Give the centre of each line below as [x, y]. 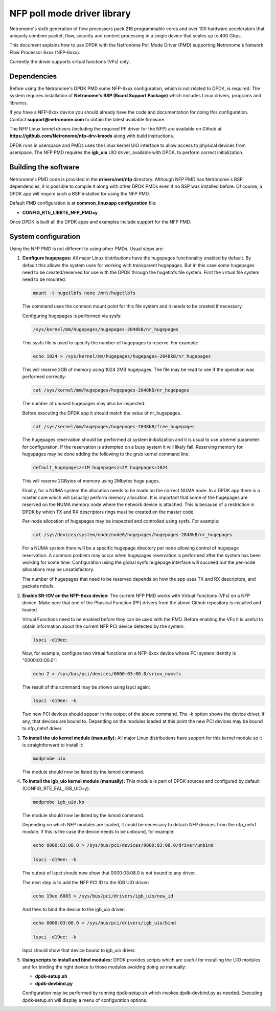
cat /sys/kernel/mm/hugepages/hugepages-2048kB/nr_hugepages [111, 390]
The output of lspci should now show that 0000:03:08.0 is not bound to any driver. [109, 873]
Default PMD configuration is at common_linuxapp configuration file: [83, 203]
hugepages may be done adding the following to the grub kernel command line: [106, 454]
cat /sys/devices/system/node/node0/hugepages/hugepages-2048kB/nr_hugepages [133, 535]
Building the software [44, 167]
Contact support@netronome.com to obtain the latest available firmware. [88, 119]
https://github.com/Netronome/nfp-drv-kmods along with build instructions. [92, 136]
